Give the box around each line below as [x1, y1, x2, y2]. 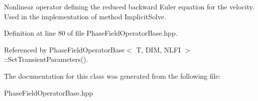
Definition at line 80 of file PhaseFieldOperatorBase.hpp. [4, 28, 178, 38]
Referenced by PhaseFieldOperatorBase [4, 44, 125, 54]
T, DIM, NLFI [136, 44, 181, 54]
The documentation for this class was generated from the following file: [4, 70, 221, 81]
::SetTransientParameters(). [4, 54, 88, 64]
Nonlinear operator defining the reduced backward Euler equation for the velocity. [4, 1, 255, 11]
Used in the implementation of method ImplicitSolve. [4, 11, 166, 21]
